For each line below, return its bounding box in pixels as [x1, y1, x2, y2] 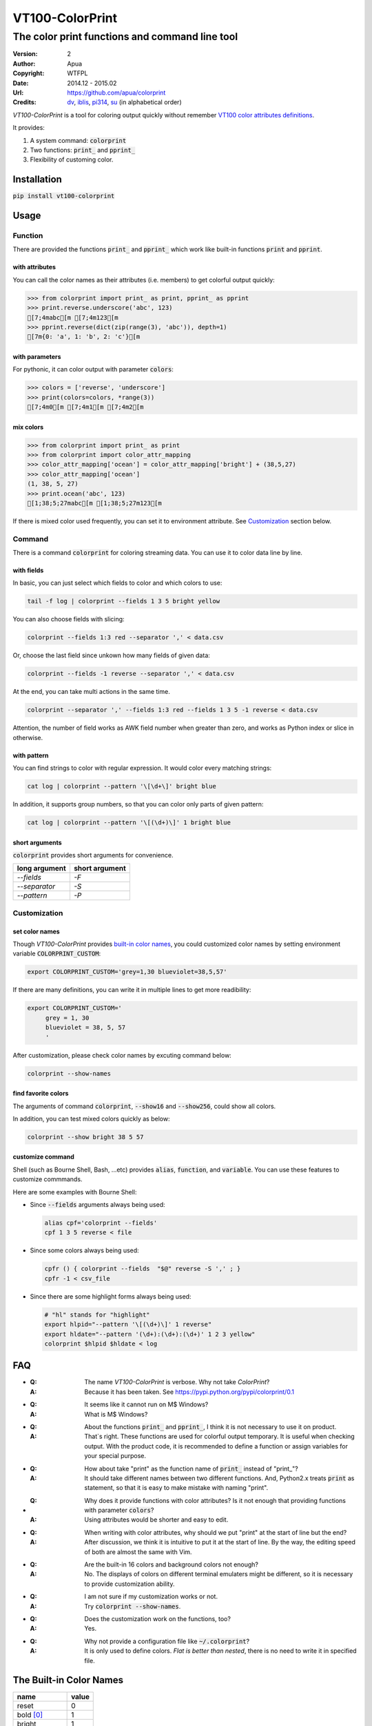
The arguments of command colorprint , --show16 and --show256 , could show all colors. [12, 1102, 276, 1110]
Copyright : [12, 69, 45, 77]
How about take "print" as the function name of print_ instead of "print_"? [84, 1464, 299, 1473]
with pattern [12, 751, 49, 759]
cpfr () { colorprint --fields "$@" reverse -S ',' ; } [44, 1265, 241, 1273]
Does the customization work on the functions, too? [84, 1615, 231, 1622]
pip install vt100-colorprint [12, 192, 115, 200]
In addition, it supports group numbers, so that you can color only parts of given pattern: [12, 800, 264, 808]
